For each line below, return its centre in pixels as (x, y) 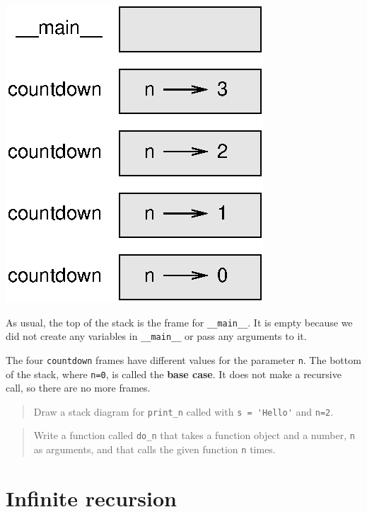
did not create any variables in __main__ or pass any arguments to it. (156, 336)
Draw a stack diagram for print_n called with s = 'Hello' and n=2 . (183, 411)
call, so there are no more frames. (78, 388)
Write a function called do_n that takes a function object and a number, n (194, 435)
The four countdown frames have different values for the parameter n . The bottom (183, 359)
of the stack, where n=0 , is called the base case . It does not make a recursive (174, 374)
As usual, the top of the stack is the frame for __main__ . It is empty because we (179, 322)
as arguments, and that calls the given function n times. (155, 449)
